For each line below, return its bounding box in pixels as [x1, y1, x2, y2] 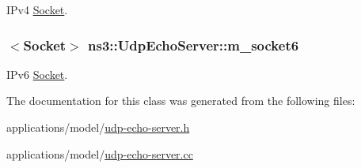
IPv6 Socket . [6, 65, 68, 82]
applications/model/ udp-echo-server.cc [6, 145, 193, 162]
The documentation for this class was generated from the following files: [6, 92, 355, 109]
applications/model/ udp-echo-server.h [6, 119, 190, 135]
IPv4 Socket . [6, 2, 68, 17]
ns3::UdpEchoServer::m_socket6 [88, 35, 299, 54]
